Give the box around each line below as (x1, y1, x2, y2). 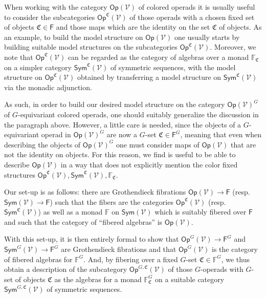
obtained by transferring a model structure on (77, 72, 221, 82)
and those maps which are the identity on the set (56, 22, 210, 32)
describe (4, 159, 30, 169)
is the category (212, 244, 258, 254)
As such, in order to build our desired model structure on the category (4, 99, 225, 110)
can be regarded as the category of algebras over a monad (68, 51, 249, 62)
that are (231, 139, 256, 150)
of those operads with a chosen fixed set (129, 11, 255, 22)
